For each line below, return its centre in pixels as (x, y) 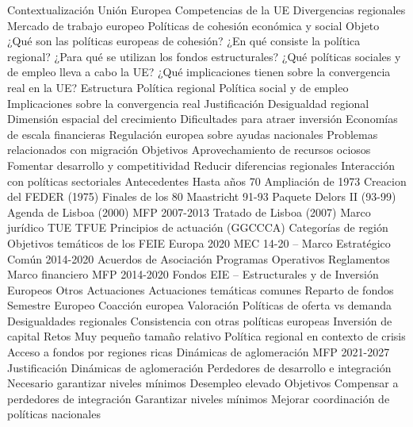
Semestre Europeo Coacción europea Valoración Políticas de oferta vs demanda (199, 305)
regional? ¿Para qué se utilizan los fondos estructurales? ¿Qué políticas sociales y (204, 56)
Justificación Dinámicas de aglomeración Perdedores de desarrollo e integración (199, 367)
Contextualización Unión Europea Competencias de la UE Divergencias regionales (206, 10)
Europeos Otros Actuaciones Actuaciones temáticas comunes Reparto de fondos (201, 289)
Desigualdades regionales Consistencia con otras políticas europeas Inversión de (200, 320)
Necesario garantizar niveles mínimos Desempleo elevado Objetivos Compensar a (203, 383)
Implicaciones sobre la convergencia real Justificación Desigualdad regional (188, 103)
